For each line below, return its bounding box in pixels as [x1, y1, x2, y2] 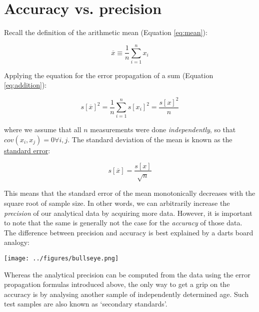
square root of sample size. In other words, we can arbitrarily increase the [4, 197, 230, 208]
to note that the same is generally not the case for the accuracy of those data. [4, 217, 242, 228]
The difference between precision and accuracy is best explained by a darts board [4, 227, 253, 237]
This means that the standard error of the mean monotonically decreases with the [4, 188, 255, 198]
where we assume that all [4, 124, 81, 135]
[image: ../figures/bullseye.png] [4, 254, 119, 262]
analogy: [4, 237, 29, 247]
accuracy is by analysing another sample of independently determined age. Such [4, 288, 249, 299]
